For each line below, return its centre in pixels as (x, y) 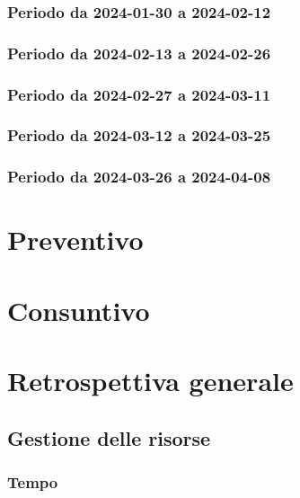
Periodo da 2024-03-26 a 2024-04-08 (139, 177)
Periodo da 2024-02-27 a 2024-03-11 (139, 94)
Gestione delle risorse (109, 437)
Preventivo (75, 240)
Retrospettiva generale (150, 381)
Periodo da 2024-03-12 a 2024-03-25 (139, 135)
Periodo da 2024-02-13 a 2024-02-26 (139, 53)
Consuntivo (79, 310)
